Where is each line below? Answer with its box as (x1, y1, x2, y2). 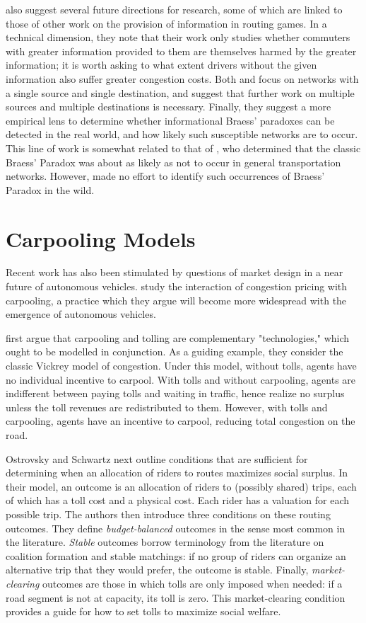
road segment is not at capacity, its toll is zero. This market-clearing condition (6, 590, 346, 605)
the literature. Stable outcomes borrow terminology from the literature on (6, 535, 324, 549)
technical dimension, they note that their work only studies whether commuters (6, 30, 350, 45)
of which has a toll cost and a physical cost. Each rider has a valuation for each (6, 493, 350, 508)
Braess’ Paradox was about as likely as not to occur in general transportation (6, 154, 341, 169)
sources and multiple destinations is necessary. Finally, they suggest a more (6, 99, 331, 114)
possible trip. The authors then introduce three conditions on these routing (6, 506, 331, 521)
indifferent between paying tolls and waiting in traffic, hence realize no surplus (6, 386, 345, 401)
